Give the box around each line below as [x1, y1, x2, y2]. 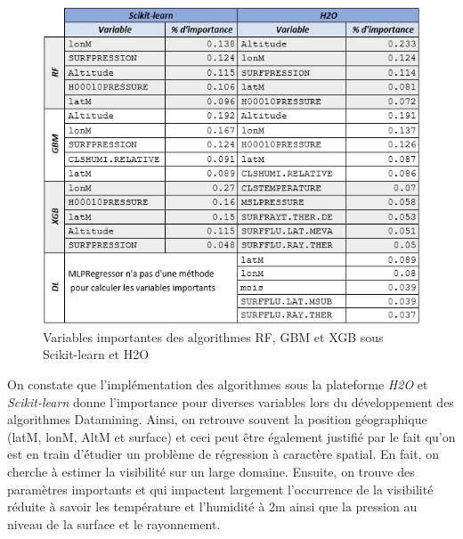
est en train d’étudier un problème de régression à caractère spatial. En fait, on [7, 445, 439, 463]
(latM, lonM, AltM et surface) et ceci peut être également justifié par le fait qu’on [7, 427, 456, 445]
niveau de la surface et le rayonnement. [7, 514, 221, 533]
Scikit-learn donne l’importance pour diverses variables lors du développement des [7, 392, 454, 411]
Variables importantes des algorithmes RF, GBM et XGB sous [43, 327, 384, 346]
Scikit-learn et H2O [43, 345, 150, 363]
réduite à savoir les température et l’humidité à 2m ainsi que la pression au [7, 497, 418, 516]
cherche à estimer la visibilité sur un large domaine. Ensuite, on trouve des [7, 461, 415, 480]
